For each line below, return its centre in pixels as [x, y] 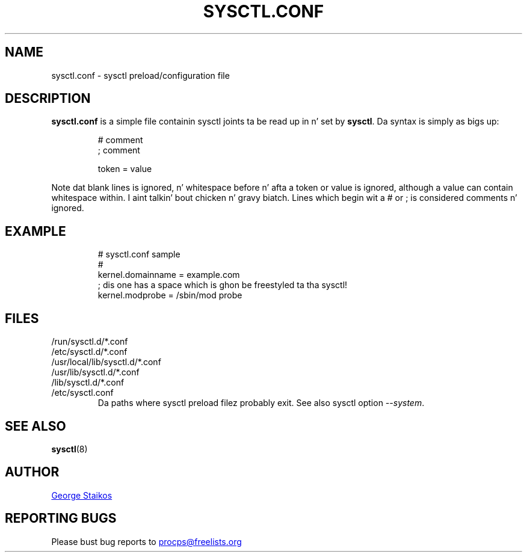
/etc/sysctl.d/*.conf [89, 352]
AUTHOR [32, 472]
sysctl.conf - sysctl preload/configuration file [140, 75]
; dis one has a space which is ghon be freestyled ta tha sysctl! [223, 285]
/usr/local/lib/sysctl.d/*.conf [106, 362]
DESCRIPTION [48, 99]
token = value [125, 169]
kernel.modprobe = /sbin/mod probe [170, 295]
